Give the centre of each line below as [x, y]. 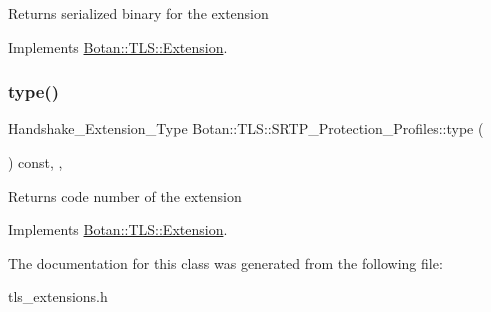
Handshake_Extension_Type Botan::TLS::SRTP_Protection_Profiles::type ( [246, 128]
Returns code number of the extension [125, 195]
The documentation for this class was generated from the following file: [225, 262]
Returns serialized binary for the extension [138, 13]
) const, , [35, 162]
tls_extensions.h [58, 296]
